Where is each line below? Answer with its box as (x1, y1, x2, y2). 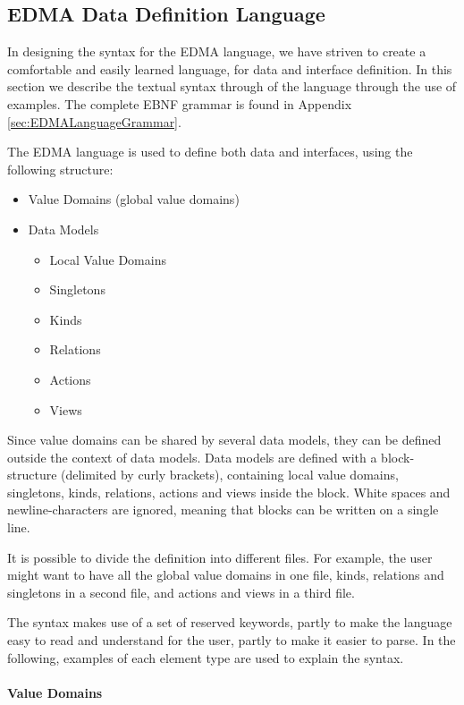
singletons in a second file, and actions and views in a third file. (7, 582, 355, 601)
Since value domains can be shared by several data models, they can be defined (7, 430, 442, 449)
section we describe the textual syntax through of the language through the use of (7, 77, 457, 96)
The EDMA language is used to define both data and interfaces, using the (7, 142, 413, 161)
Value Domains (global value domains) (28, 190, 240, 208)
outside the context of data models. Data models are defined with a (7, 447, 377, 466)
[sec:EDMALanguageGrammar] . (7, 112, 181, 131)
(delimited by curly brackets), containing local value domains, (61, 465, 399, 484)
